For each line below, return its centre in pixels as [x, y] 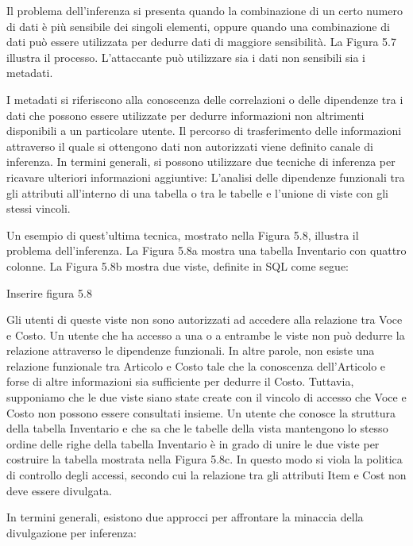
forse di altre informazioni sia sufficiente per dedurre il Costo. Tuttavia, [180, 381]
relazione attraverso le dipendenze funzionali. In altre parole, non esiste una [191, 350]
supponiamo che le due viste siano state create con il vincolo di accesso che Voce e [206, 397]
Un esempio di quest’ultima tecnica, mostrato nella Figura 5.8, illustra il [183, 235]
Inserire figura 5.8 [49, 292]
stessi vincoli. [39, 208]
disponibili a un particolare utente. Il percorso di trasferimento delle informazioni [204, 131]
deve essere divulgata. [59, 490]
